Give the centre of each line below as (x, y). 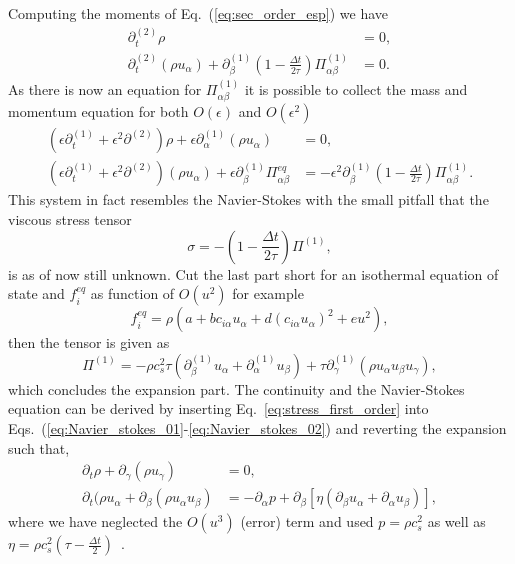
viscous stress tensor (70, 219)
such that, (39, 447)
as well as (456, 521)
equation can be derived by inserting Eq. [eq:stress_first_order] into (218, 408)
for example (268, 293)
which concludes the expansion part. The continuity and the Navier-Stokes (236, 388)
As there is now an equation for (105, 88)
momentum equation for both (98, 111)
